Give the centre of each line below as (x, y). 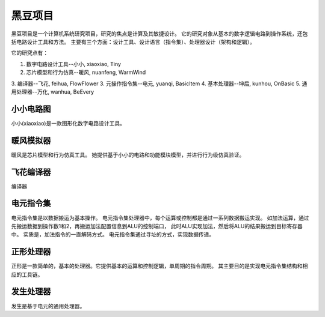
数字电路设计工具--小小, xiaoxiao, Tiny (74, 64)
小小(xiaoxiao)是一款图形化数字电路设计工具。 (68, 123)
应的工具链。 (27, 274)
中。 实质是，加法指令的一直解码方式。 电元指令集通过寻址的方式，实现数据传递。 (113, 235)
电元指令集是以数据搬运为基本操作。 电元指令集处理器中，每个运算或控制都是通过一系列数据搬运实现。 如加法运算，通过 (160, 218)
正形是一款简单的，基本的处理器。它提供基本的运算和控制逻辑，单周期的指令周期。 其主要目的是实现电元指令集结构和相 (159, 266)
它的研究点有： (29, 53)
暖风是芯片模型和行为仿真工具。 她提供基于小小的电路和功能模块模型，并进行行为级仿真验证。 (128, 155)
